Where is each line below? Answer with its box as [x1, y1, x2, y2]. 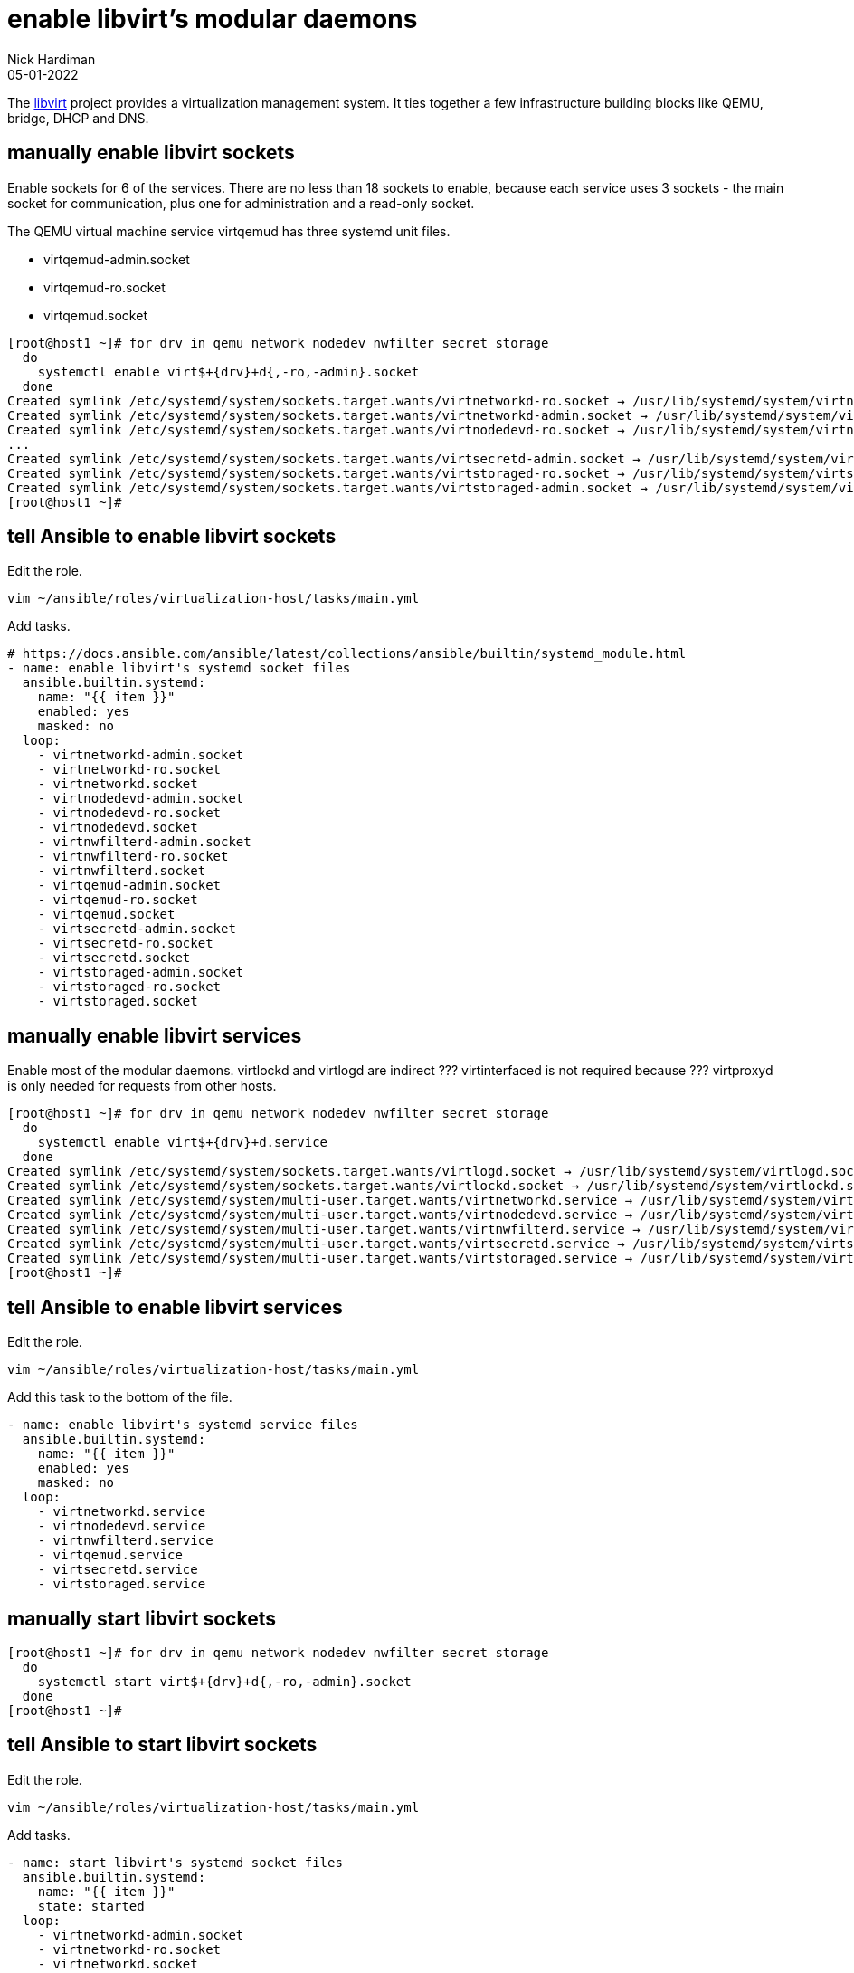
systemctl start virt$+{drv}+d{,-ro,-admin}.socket [37, 1673, 412, 1689]
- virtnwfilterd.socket [37, 863, 206, 879]
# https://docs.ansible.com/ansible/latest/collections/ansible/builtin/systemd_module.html [7, 646, 687, 662]
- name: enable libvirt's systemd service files [7, 1417, 358, 1433]
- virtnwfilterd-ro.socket [37, 849, 229, 864]
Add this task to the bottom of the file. [7, 1389, 232, 1406]
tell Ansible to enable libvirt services [7, 1295, 343, 1319]
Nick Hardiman [7, 51, 96, 67]
